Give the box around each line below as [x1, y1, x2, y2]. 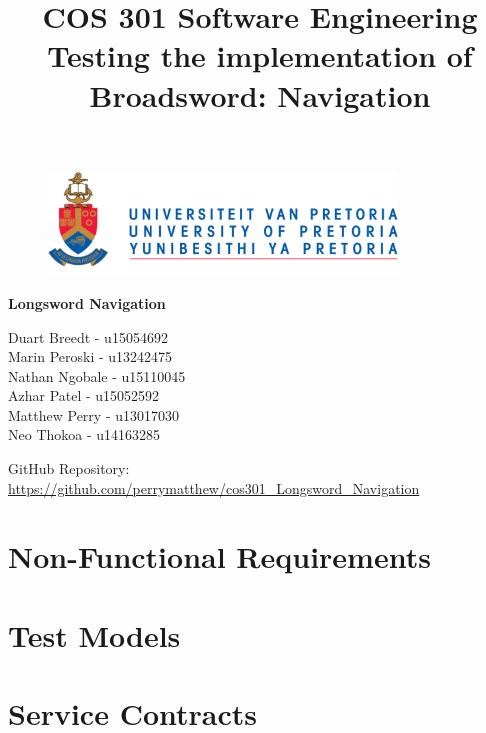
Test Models [8, 614, 181, 655]
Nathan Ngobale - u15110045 [8, 365, 186, 386]
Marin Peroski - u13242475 [8, 346, 173, 367]
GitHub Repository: [8, 458, 130, 479]
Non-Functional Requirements [8, 536, 431, 577]
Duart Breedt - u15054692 [8, 326, 168, 347]
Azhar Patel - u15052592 [8, 385, 160, 406]
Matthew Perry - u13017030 [8, 404, 179, 425]
